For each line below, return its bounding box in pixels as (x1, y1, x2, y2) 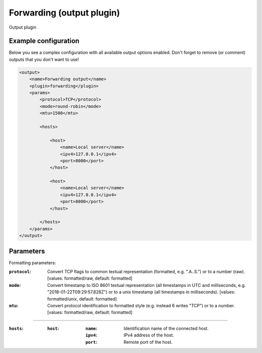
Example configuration (9, 37, 80, 45)
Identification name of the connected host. (124, 325, 209, 331)
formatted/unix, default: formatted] (47, 296, 117, 301)
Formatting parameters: (9, 260, 56, 265)
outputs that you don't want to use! (9, 56, 80, 62)
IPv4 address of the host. (124, 332, 174, 338)
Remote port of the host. (124, 339, 173, 345)
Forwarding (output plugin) (9, 7, 120, 18)
